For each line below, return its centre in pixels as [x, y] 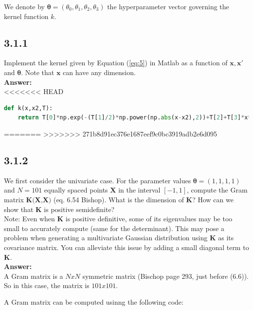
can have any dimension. [99, 72]
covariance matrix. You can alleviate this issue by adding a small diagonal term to [126, 247]
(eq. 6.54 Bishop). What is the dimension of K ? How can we [143, 199]
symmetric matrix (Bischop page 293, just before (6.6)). [166, 276]
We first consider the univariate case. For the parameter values [98, 180]
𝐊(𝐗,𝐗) [39, 200]
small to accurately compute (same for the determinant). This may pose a [114, 228]
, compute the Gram [217, 190]
